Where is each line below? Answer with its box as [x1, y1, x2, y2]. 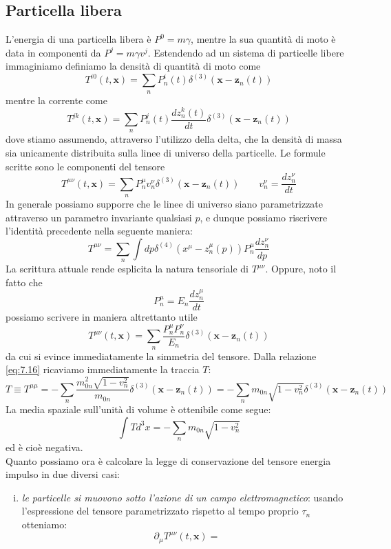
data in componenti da [6, 45, 101, 59]
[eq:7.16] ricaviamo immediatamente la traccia [6, 362, 200, 377]
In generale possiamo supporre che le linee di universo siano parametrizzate [6, 197, 324, 211]
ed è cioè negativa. [6, 440, 83, 455]
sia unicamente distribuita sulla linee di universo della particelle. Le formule [6, 146, 326, 159]
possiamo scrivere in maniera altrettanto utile [6, 310, 198, 324]
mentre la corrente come [6, 92, 107, 107]
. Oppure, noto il [265, 261, 337, 276]
